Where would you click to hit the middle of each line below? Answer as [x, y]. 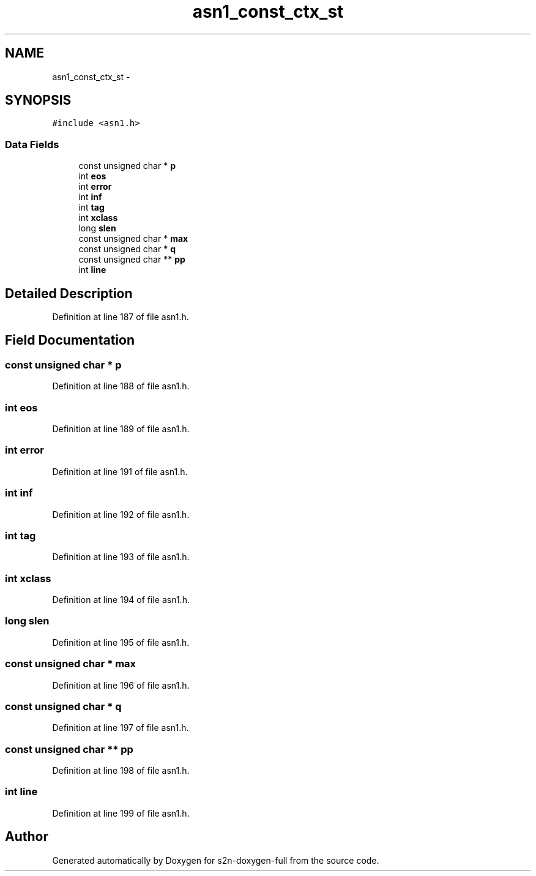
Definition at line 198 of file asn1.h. [121, 770]
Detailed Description [69, 293]
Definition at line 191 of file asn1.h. [120, 471]
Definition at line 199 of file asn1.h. [121, 813]
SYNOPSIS [38, 100]
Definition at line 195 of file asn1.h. [121, 642]
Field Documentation [70, 340]
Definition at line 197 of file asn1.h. [121, 728]
